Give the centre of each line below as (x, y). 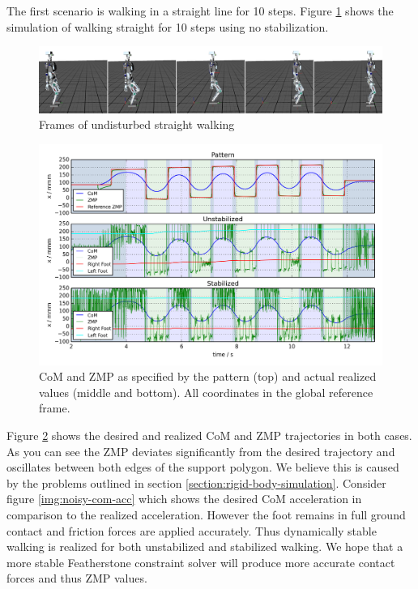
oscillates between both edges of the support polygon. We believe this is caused (203, 467)
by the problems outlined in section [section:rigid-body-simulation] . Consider (196, 482)
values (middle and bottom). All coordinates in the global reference (206, 392)
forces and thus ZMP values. (77, 578)
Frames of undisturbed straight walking (137, 124)
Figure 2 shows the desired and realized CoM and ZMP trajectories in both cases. (209, 435)
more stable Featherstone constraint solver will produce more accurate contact (201, 562)
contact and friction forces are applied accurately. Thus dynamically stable (192, 530)
